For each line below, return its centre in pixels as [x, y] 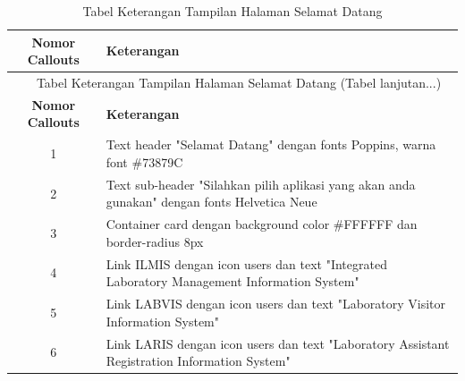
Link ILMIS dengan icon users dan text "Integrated [246, 263]
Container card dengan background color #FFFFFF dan [262, 224]
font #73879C [144, 161]
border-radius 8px [155, 241]
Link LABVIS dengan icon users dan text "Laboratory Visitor [276, 304]
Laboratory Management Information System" [232, 281]
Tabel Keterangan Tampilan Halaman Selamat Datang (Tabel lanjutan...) [239, 83]
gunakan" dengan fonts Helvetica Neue [211, 202]
